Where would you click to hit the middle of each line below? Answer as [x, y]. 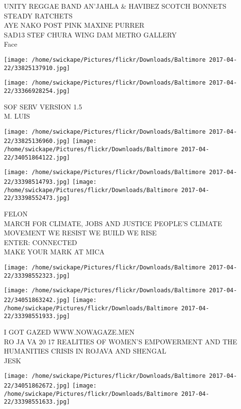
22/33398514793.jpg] [37, 182]
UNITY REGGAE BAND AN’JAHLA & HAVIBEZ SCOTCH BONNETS [115, 6]
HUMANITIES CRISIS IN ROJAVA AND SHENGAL [85, 351]
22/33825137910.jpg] [37, 68]
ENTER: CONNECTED [41, 242]
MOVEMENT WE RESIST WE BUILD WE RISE [80, 233]
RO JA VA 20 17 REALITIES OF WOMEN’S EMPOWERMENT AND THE [121, 341]
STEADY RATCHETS [38, 15]
